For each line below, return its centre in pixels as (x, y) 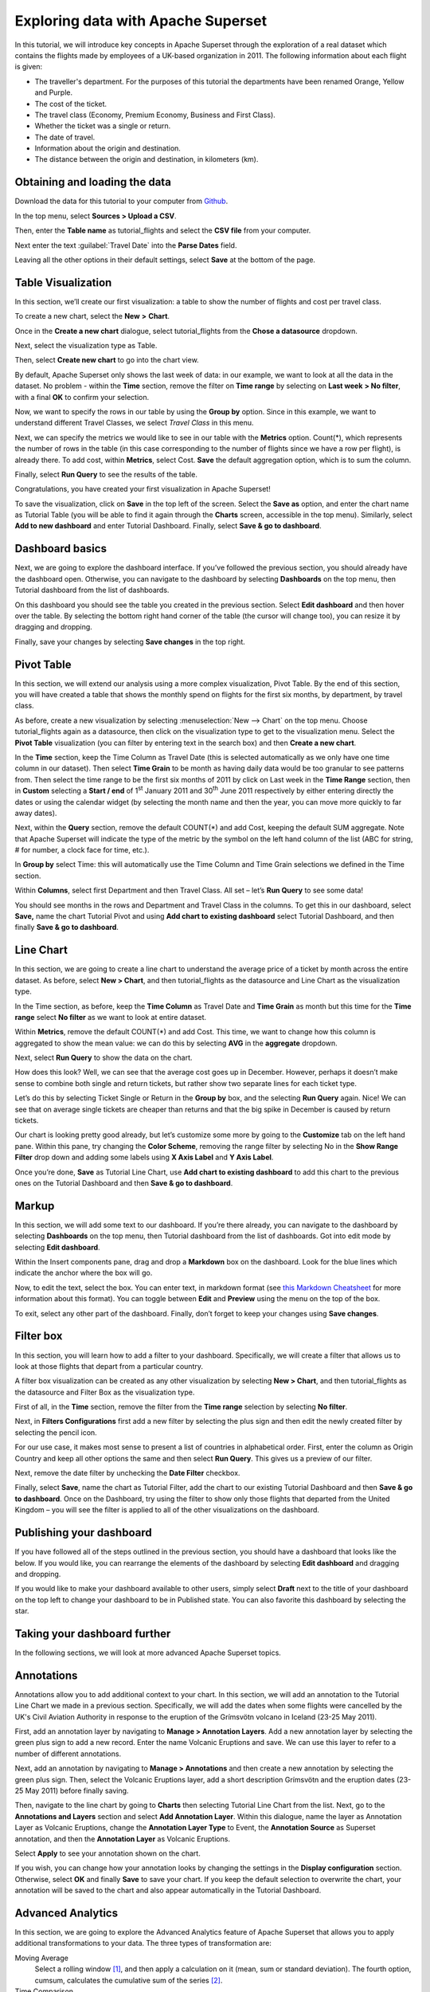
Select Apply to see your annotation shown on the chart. (107, 1853)
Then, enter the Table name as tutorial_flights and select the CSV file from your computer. (163, 230)
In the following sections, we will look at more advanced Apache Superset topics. (148, 1653)
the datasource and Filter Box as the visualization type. (105, 1392)
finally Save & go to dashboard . (67, 927)
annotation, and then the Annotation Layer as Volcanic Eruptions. (123, 1839)
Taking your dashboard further (93, 1633)
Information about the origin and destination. (107, 148)
